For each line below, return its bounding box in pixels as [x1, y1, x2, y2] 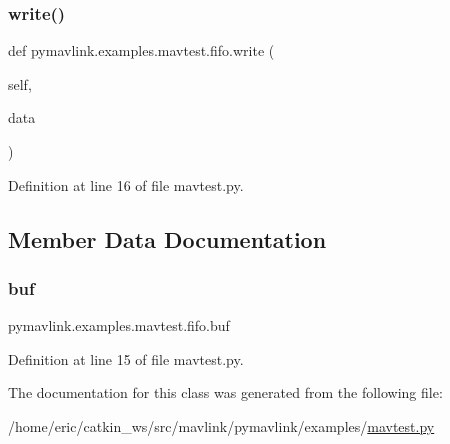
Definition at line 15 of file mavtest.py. [8, 348, 244, 369]
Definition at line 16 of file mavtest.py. [8, 174, 244, 195]
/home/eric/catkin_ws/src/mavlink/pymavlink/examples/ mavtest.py [8, 415, 435, 436]
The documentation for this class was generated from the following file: [8, 382, 443, 403]
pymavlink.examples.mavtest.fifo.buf [8, 315, 230, 336]
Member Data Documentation [8, 223, 327, 254]
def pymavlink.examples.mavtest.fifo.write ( [8, 40, 275, 61]
